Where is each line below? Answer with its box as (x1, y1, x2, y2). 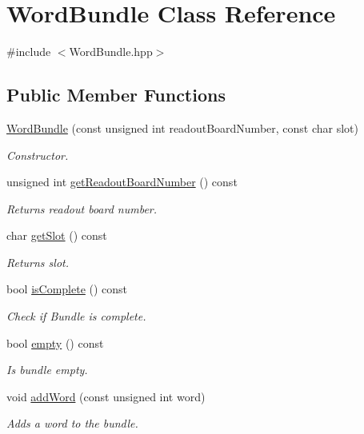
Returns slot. (6, 253, 70, 270)
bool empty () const (6, 334, 104, 351)
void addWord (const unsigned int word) (6, 388, 206, 404)
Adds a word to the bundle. (6, 415, 138, 432)
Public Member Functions (6, 82, 226, 107)
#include (6, 43, 51, 60)
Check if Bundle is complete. (6, 308, 146, 325)
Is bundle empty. (6, 361, 88, 378)
